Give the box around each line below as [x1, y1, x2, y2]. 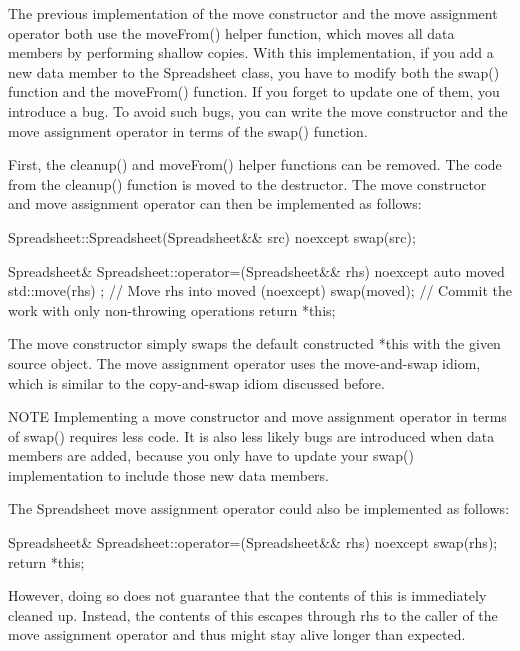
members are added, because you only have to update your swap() [8, 445, 414, 466]
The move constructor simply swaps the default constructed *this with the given [8, 333, 501, 354]
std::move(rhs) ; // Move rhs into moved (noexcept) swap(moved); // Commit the [8, 280, 512, 301]
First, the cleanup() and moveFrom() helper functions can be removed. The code [8, 154, 502, 175]
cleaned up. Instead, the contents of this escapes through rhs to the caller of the [8, 604, 498, 625]
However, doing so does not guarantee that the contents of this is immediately [8, 585, 487, 606]
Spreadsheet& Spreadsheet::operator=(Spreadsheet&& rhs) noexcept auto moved [8, 260, 505, 281]
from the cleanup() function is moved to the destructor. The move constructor [8, 173, 487, 194]
